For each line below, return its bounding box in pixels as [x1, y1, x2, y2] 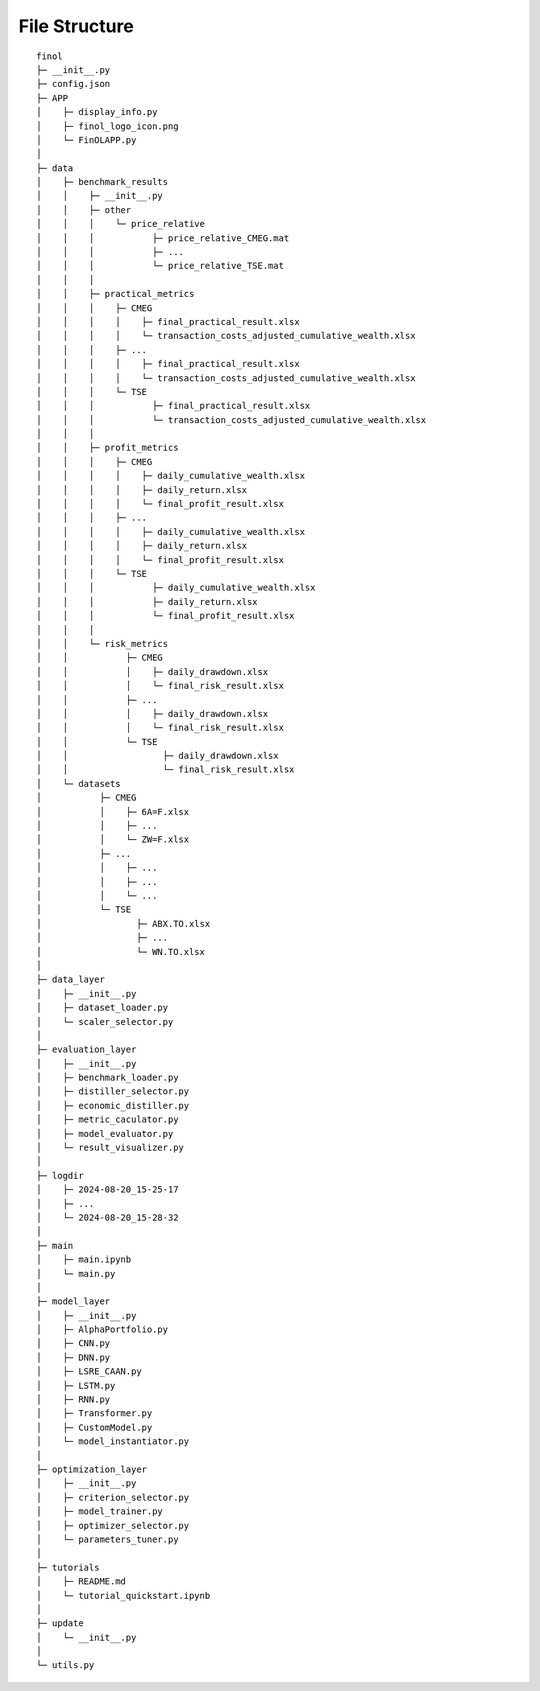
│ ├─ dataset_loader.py [36, 1002, 169, 1014]
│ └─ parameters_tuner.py [36, 1533, 179, 1545]
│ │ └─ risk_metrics [36, 638, 169, 649]
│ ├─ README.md [36, 1576, 127, 1587]
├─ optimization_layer [36, 1464, 148, 1475]
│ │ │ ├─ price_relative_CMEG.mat [36, 232, 290, 244]
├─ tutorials [36, 1561, 100, 1573]
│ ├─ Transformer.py [36, 1408, 153, 1419]
